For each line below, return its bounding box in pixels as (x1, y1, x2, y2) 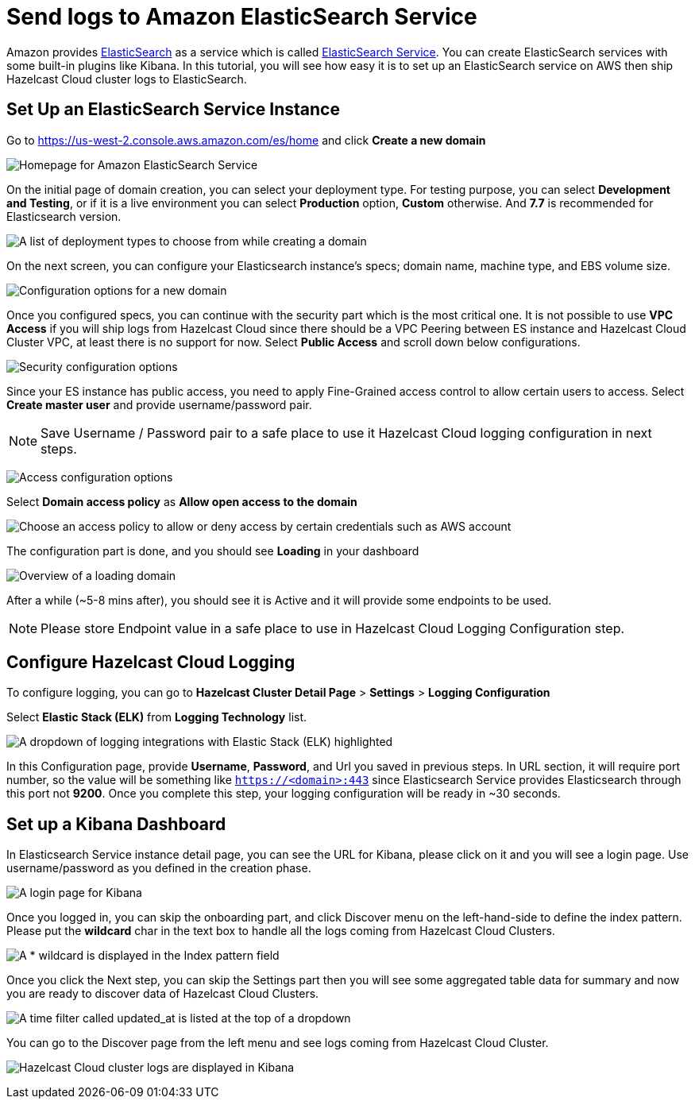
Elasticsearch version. (6, 209, 122, 223)
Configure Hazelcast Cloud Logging (6, 652, 295, 673)
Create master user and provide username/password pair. (6, 397, 312, 411)
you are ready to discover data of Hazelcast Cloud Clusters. (6, 987, 319, 1001)
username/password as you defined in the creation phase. (6, 861, 311, 875)
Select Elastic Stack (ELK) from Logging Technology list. (6, 710, 307, 724)
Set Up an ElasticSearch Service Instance (6, 99, 340, 120)
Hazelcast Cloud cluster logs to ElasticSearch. (6, 71, 247, 86)
